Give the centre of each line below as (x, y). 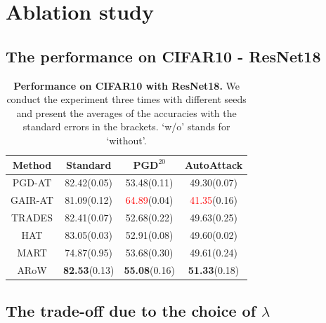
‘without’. (126, 140)
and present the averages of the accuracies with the (126, 112)
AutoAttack (214, 164)
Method (32, 164)
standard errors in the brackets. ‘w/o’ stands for (126, 126)
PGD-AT (32, 183)
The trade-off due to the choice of (131, 311)
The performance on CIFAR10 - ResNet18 (163, 56)
